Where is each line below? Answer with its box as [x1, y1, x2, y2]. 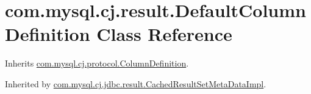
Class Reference [96, 21, 232, 46]
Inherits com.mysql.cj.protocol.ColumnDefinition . [5, 57, 189, 70]
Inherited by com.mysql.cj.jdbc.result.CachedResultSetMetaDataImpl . [5, 77, 266, 90]
